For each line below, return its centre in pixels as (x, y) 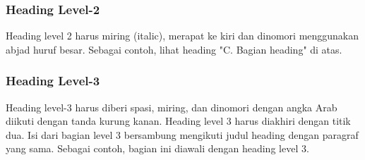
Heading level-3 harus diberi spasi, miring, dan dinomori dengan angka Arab (172, 107)
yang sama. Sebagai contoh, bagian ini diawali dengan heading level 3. (157, 148)
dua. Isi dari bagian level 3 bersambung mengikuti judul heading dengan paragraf (182, 134)
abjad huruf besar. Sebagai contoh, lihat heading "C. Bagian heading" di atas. (174, 49)
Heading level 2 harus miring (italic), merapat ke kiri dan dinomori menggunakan (182, 36)
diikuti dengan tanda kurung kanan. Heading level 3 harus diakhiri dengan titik (178, 121)
